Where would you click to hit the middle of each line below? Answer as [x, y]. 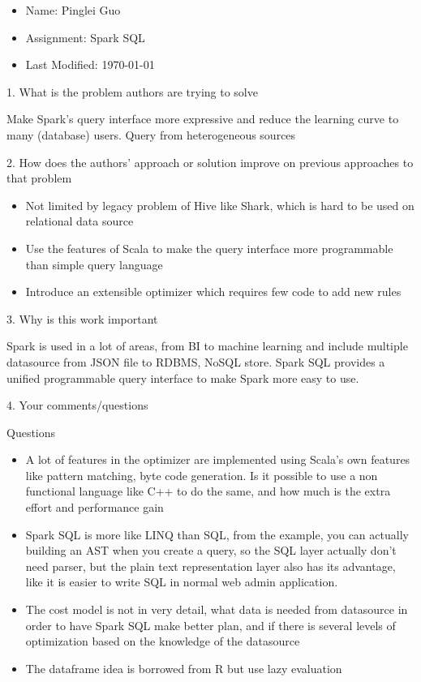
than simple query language [94, 264]
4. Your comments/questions [77, 405]
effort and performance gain [95, 507]
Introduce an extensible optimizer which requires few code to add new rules [213, 292]
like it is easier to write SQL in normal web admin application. [182, 582]
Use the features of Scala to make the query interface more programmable [209, 248]
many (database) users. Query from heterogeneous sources [151, 134]
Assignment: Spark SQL [85, 37]
